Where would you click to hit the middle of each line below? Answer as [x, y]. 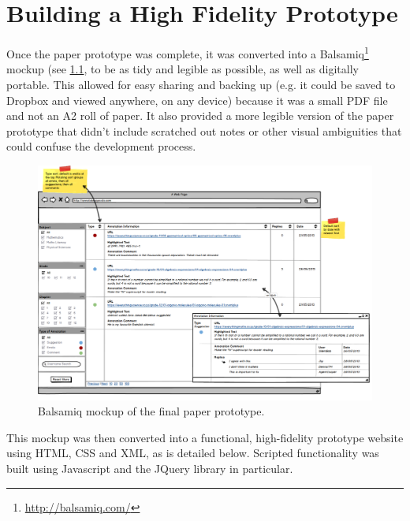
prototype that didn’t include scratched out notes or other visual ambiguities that [204, 130]
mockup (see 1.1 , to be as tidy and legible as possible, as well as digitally [183, 69]
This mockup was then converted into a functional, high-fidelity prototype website [205, 437]
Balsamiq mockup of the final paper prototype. [151, 411]
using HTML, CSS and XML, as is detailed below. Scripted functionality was [193, 453]
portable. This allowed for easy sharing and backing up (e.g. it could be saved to [201, 84]
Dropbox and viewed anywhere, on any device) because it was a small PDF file [197, 100]
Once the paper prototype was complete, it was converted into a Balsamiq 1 [188, 52]
